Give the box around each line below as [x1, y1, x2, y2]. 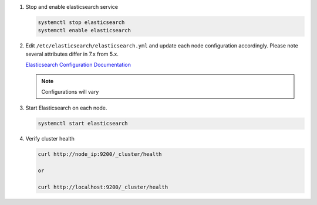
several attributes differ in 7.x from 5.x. [25, 50, 119, 57]
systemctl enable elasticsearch [38, 27, 131, 34]
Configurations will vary [41, 88, 99, 95]
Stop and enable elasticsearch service [25, 4, 119, 10]
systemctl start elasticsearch [38, 120, 129, 127]
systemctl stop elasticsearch [38, 19, 125, 26]
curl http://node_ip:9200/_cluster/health [38, 151, 162, 158]
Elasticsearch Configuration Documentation [25, 61, 131, 69]
